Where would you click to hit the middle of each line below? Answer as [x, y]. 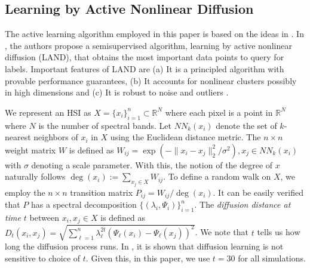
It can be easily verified [261, 192]
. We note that [222, 232]
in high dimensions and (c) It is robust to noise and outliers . [117, 92]
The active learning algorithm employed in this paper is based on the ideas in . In [154, 34]
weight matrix [30, 150]
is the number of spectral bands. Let [105, 125]
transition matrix [102, 192]
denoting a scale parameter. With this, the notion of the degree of [152, 164]
